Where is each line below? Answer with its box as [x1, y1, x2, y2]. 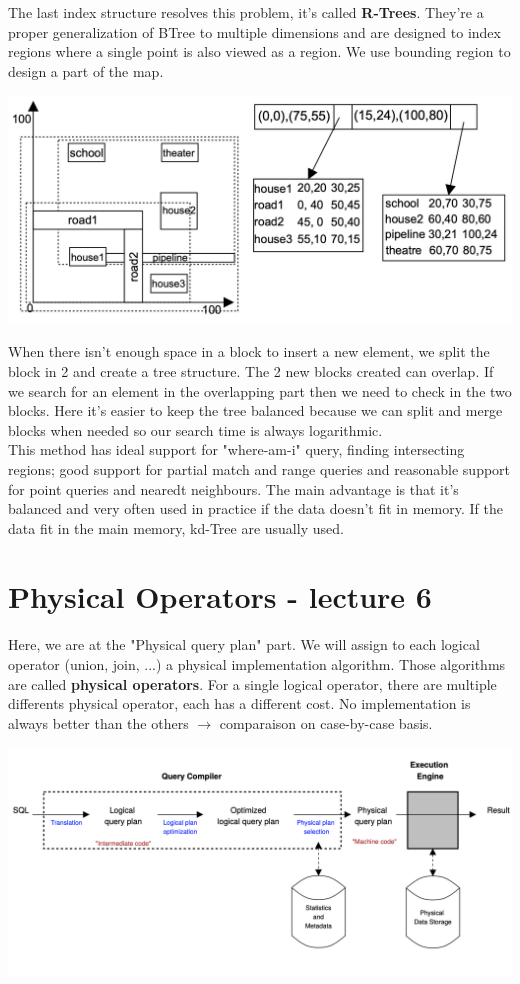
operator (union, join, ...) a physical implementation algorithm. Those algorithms [8, 654, 506, 674]
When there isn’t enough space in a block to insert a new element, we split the [8, 341, 490, 362]
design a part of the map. [8, 60, 164, 81]
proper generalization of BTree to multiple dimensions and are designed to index [8, 21, 501, 42]
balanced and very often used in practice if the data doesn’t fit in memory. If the [8, 498, 503, 519]
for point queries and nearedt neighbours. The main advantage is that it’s [8, 478, 459, 499]
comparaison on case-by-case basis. [219, 712, 433, 733]
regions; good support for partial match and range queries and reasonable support [8, 458, 511, 479]
